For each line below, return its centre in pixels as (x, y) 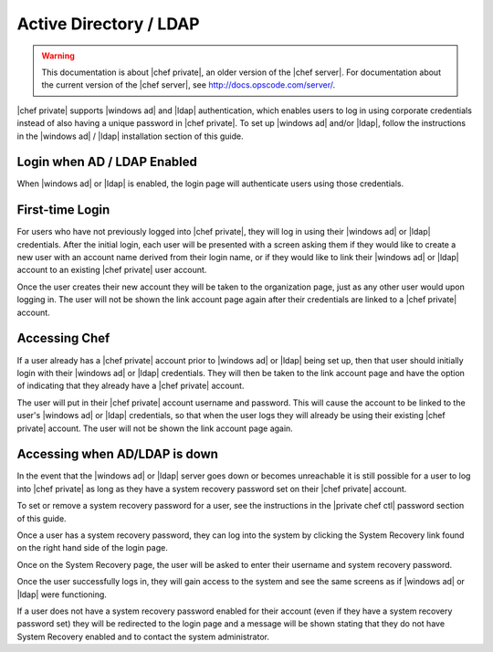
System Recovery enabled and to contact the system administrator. (143, 636)
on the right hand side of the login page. (92, 548)
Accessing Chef (63, 338)
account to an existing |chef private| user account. (112, 270)
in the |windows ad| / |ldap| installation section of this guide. (130, 136)
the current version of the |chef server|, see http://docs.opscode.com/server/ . (189, 85)
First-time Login (63, 210)
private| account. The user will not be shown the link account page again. (155, 428)
